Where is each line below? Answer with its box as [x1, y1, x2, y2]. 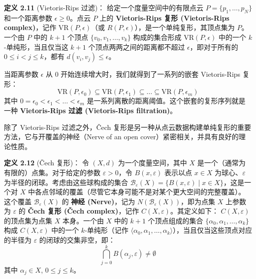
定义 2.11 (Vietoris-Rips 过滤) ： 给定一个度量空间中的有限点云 [4, 2, 203, 12]
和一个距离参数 [4, 12, 52, 23]
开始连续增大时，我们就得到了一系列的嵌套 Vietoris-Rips [61, 69, 241, 79]
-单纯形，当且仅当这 [4, 41, 68, 52]
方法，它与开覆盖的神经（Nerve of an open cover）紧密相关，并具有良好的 [4, 131, 239, 142]
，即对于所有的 [190, 41, 238, 52]
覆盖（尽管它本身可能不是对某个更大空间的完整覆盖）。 [69, 186, 245, 197]
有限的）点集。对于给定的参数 [4, 167, 100, 177]
